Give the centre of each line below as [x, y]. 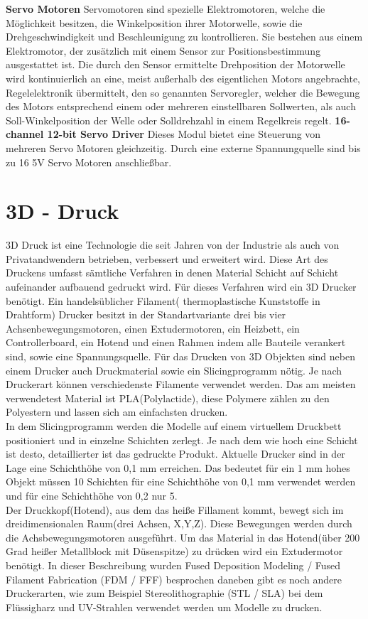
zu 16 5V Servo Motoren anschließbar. [89, 162]
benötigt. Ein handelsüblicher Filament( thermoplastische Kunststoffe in [163, 300]
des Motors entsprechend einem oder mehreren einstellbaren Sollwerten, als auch [181, 106]
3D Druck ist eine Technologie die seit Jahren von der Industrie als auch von [173, 245]
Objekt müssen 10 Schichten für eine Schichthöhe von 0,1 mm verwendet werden [181, 481]
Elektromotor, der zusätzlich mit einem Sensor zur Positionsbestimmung [163, 50]
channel [25, 134]
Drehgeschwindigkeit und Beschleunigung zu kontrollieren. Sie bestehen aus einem [184, 37]
